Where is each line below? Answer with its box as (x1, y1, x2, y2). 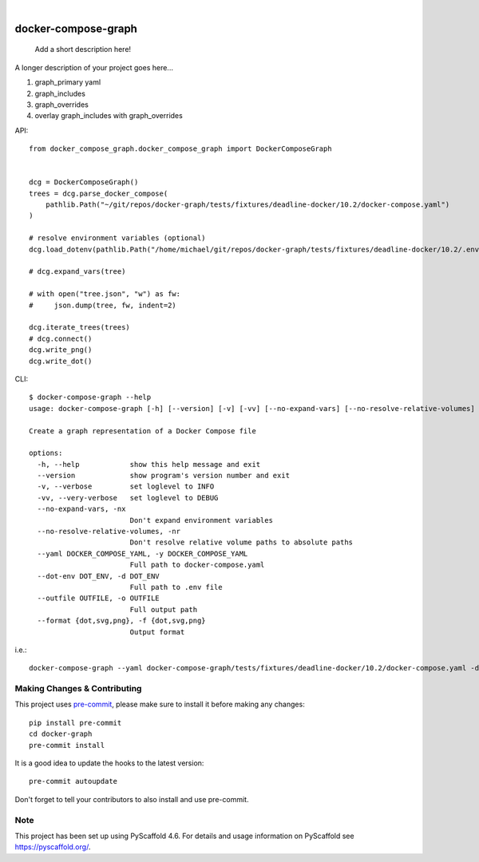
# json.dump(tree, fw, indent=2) (29, 300, 177, 310)
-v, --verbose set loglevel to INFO (37, 482, 215, 491)
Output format (129, 627, 185, 636)
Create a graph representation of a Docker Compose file (29, 426, 257, 435)
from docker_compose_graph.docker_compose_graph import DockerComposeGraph (29, 144, 332, 153)
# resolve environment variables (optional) (29, 234, 207, 243)
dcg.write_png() (29, 346, 93, 354)
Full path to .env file (129, 583, 223, 591)
